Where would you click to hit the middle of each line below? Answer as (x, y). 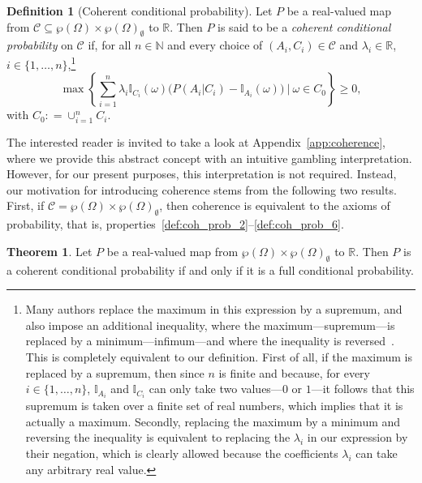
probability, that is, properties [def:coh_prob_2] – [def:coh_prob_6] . (175, 224)
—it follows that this (363, 389)
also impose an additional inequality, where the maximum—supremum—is (210, 325)
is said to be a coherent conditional (304, 26)
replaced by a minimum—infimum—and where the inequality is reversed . (210, 341)
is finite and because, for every (294, 372)
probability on (40, 45)
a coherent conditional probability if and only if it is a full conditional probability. (210, 269)
